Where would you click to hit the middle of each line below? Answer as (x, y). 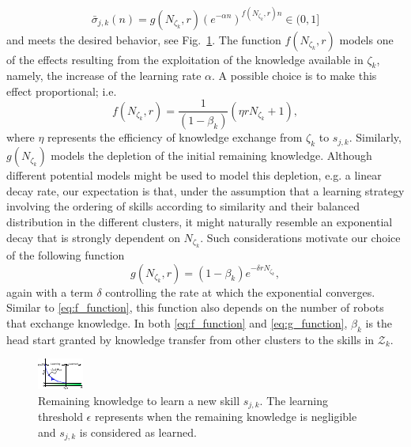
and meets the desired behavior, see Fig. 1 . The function (144, 39)
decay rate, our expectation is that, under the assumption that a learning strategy (205, 190)
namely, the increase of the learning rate (104, 76)
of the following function (66, 254)
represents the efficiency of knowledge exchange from (175, 137)
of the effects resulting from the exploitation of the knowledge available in (185, 59)
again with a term (50, 292)
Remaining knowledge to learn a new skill (139, 400)
